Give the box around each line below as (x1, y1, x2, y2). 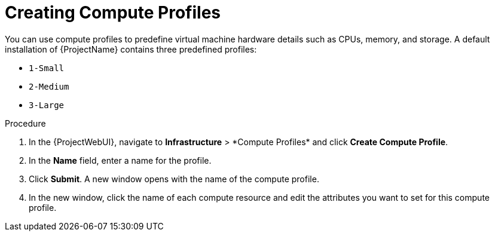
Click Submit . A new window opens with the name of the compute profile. (29, 173, 319, 184)
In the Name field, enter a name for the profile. (29, 155, 212, 165)
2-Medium (29, 81, 69, 91)
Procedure (5, 118, 46, 128)
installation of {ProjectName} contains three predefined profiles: (5, 44, 257, 54)
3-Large (29, 100, 65, 110)
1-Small (29, 63, 65, 73)
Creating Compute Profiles (5, 2, 221, 23)
